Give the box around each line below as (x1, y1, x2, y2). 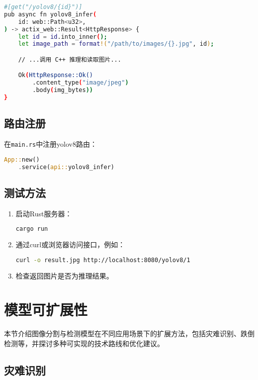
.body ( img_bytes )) (32, 87, 93, 94)
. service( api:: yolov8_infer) (18, 163, 114, 171)
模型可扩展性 (4, 299, 88, 320)
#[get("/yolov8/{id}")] (4, 3, 83, 10)
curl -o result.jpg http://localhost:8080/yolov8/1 (15, 256, 190, 264)
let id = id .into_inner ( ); (18, 33, 107, 40)
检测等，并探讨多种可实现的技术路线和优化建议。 (4, 338, 164, 348)
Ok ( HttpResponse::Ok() (18, 72, 93, 79)
